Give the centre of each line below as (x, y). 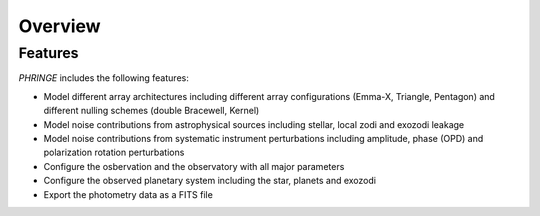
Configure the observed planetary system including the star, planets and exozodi (210, 181)
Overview (59, 26)
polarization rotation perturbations (114, 152)
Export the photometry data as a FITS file (128, 194)
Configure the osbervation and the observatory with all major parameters (194, 166)
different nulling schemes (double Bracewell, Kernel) (151, 111)
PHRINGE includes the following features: (103, 78)
